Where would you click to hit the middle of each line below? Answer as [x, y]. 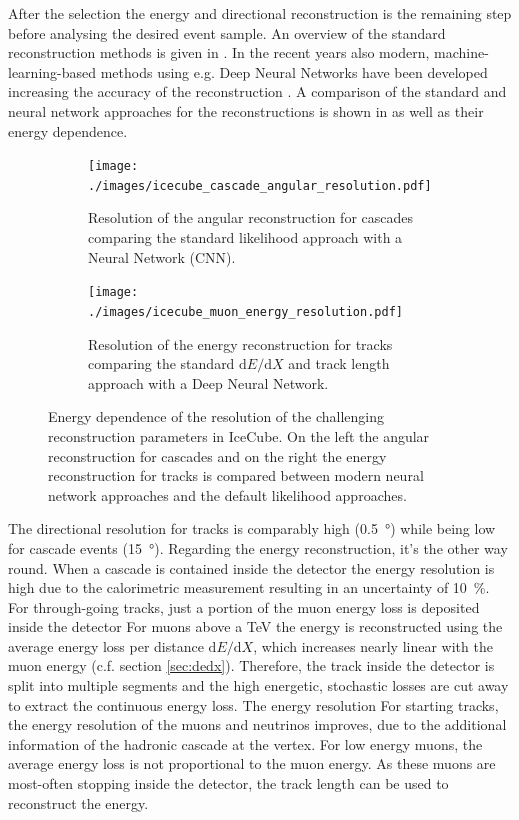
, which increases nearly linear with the [373, 645]
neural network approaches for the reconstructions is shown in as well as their [246, 110]
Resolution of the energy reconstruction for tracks [240, 343]
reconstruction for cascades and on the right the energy [217, 455]
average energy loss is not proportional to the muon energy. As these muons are [252, 763]
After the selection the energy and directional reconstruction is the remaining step [260, 13]
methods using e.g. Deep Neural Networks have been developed [294, 71]
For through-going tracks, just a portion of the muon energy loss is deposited [244, 606]
